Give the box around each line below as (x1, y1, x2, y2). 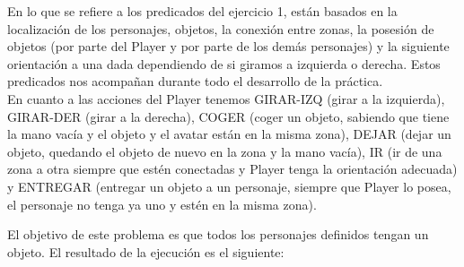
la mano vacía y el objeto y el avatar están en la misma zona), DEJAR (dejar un (7, 125, 451, 143)
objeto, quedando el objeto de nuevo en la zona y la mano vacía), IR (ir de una (7, 142, 442, 160)
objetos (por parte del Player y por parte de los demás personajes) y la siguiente (7, 37, 450, 56)
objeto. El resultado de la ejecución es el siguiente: (7, 242, 285, 261)
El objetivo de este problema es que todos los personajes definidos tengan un (7, 225, 429, 244)
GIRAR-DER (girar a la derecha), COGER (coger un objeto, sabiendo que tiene (7, 107, 450, 125)
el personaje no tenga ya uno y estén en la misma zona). (7, 194, 317, 213)
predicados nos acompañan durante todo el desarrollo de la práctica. (7, 72, 383, 90)
